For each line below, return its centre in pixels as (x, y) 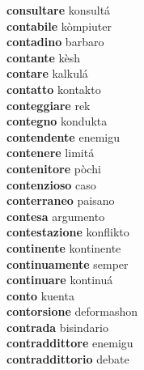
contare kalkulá (47, 73)
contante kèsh (44, 57)
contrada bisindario (57, 327)
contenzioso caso (51, 184)
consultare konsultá (59, 10)
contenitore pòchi (54, 168)
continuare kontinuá (60, 280)
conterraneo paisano (61, 200)
